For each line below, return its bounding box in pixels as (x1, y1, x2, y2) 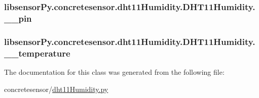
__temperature (4, 46, 70, 59)
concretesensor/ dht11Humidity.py (4, 83, 108, 94)
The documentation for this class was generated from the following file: (4, 66, 225, 77)
